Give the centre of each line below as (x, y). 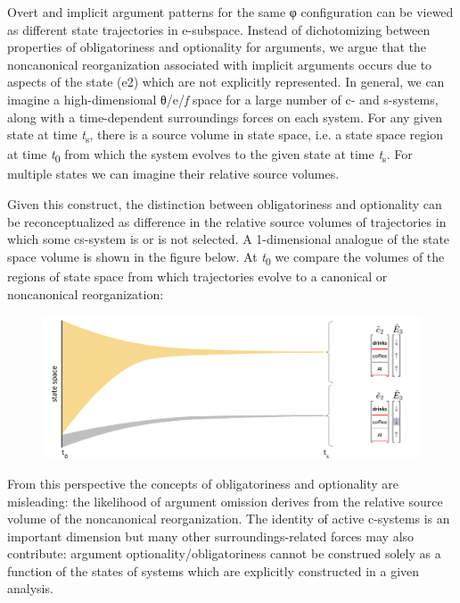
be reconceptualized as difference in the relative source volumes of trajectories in (227, 221)
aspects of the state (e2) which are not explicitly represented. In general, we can (226, 82)
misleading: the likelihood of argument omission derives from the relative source (225, 501)
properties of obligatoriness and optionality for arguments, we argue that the (217, 47)
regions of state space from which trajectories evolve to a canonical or (197, 276)
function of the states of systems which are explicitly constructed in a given (214, 570)
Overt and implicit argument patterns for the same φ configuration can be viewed (230, 12)
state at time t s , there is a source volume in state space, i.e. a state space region (225, 135)
